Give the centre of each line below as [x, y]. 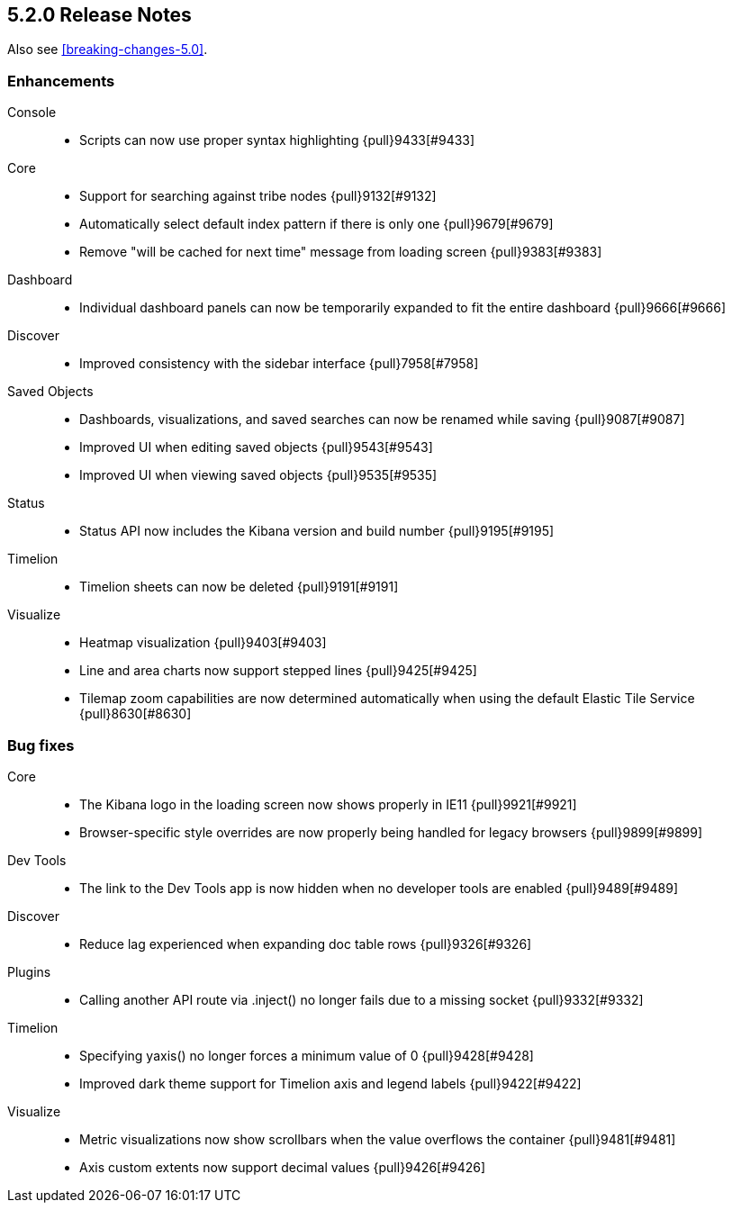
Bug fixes [41, 745]
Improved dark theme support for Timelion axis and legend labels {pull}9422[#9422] [330, 1083]
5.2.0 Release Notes [99, 15]
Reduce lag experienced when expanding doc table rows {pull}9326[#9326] [306, 944]
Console [32, 113]
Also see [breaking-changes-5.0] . [108, 50]
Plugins [29, 971]
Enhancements [61, 81]
